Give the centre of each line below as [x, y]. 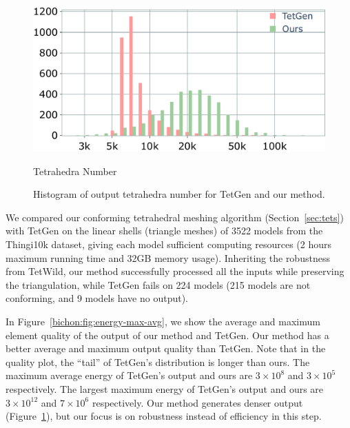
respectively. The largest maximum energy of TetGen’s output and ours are [165, 388]
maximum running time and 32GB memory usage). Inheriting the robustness [168, 257]
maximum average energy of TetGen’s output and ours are [129, 375]
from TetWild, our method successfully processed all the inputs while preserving [175, 271]
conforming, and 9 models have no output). [97, 298]
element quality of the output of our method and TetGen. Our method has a [167, 335]
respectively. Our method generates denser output [197, 402]
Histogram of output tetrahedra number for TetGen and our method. [179, 194]
